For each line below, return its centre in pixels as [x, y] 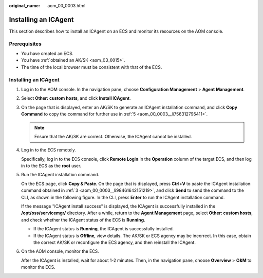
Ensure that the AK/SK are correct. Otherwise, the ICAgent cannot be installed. [113, 136]
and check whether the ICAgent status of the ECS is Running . [83, 220]
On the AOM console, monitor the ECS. [60, 251]
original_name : [25, 6]
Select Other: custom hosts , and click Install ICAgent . [76, 98]
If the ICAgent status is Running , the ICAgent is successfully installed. [103, 229]
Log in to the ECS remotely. [48, 150]
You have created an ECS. [47, 54]
